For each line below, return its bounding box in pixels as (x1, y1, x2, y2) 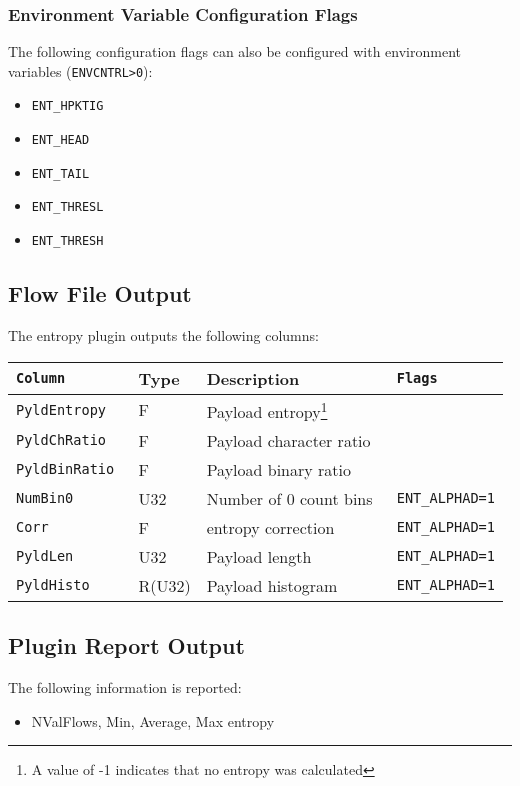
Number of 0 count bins (206, 486, 373, 510)
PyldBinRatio (16, 461, 115, 478)
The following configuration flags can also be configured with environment (8, 41, 461, 62)
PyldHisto (16, 577, 90, 594)
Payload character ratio (206, 428, 371, 452)
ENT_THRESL (31, 200, 104, 215)
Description (206, 366, 300, 390)
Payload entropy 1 (206, 396, 328, 423)
